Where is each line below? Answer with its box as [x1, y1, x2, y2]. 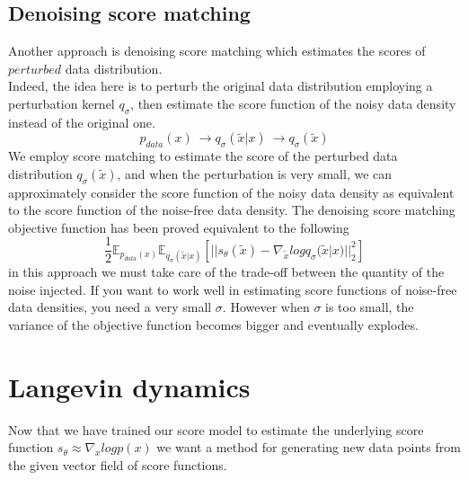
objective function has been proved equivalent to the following [8, 218, 349, 236]
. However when [222, 298, 310, 316]
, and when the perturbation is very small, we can [117, 164, 393, 182]
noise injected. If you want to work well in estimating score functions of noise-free [8, 280, 457, 298]
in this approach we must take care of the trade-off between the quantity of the [8, 262, 445, 280]
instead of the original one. [8, 112, 155, 131]
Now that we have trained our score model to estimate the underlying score [8, 420, 424, 439]
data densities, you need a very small [8, 298, 212, 316]
